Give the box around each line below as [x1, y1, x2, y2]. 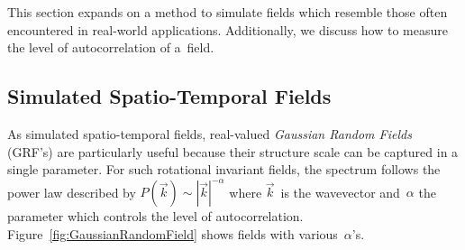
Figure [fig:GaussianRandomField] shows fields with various [7, 224, 338, 243]
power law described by [7, 182, 136, 201]
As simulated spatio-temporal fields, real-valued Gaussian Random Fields [7, 124, 412, 143]
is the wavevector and [280, 182, 400, 201]
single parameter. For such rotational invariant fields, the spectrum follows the [7, 160, 441, 179]
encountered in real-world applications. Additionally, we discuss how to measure [7, 20, 448, 39]
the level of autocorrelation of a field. [7, 38, 214, 57]
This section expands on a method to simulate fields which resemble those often [7, 3, 448, 21]
